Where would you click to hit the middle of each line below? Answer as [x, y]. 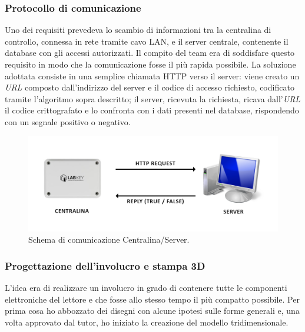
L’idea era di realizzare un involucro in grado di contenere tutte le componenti [146, 287]
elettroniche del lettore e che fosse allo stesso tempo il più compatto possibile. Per [152, 299]
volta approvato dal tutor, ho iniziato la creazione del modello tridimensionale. [147, 322]
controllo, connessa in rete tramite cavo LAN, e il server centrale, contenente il [147, 41]
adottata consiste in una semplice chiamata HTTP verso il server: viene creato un [152, 76]
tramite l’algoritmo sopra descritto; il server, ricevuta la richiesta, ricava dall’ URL [153, 98]
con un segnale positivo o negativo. [68, 121]
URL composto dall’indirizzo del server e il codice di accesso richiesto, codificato [150, 87]
